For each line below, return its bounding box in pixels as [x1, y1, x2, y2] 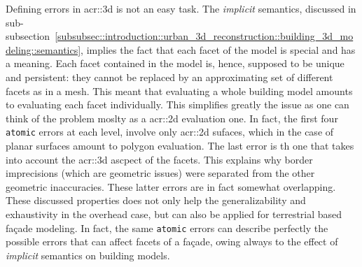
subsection [6, 29, 50, 43]
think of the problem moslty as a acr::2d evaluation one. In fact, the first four [6, 110, 338, 125]
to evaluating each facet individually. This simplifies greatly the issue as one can [6, 97, 349, 112]
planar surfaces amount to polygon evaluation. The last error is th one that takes [6, 138, 354, 152]
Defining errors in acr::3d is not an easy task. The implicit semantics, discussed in [6, 1, 356, 15]
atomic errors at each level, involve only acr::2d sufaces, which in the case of [6, 124, 334, 139]
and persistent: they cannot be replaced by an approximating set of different [6, 69, 333, 84]
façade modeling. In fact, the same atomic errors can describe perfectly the [6, 220, 328, 235]
